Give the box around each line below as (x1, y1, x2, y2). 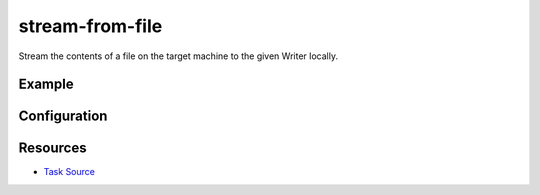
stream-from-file (18, 15, 163, 37)
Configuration (18, 108, 108, 125)
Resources (18, 140, 87, 157)
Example (18, 76, 74, 93)
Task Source (43, 166, 95, 178)
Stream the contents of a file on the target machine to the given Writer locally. (18, 50, 339, 62)
